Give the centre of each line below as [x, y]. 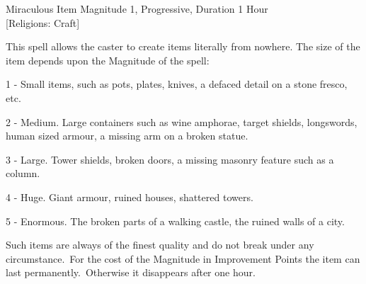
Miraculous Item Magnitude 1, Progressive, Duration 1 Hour [137, 8]
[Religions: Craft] [43, 22]
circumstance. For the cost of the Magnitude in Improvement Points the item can [183, 258]
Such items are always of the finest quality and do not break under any [160, 245]
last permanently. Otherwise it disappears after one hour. [131, 272]
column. [23, 173]
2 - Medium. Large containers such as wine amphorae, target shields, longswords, [182, 121]
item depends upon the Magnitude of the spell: [108, 60]
